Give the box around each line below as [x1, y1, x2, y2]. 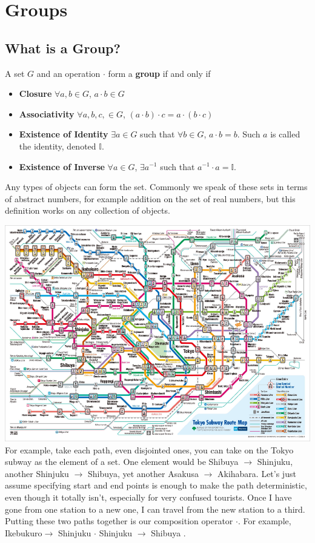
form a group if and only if [108, 67, 211, 79]
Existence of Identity [19, 128, 108, 140]
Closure [19, 87, 52, 100]
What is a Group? [5, 38, 121, 57]
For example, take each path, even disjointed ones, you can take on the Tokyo [5, 443, 294, 456]
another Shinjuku [5, 467, 69, 479]
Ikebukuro [5, 526, 42, 539]
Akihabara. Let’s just [217, 467, 296, 479]
